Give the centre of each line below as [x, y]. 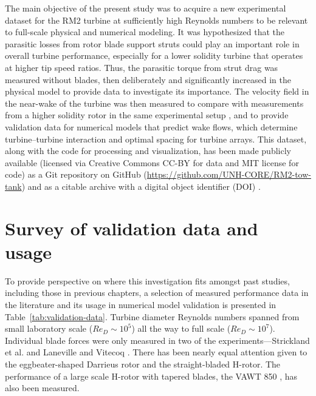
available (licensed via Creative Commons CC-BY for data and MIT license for [152, 162]
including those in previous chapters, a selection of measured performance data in [157, 293]
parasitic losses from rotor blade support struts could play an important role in [152, 43]
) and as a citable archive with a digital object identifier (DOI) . [141, 186]
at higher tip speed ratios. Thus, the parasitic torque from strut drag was [142, 67]
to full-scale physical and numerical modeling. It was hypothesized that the [145, 32]
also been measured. [42, 388]
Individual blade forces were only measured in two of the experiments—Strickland [157, 340]
